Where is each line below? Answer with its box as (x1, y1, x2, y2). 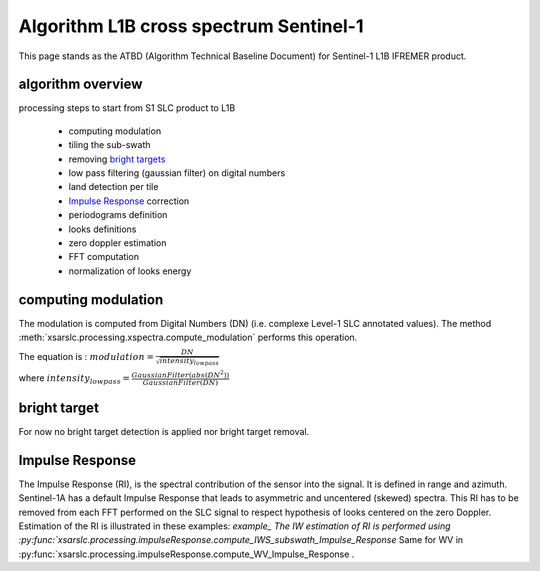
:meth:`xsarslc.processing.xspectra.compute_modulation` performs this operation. (18, 331, 358, 344)
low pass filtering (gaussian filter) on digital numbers (68, 167, 286, 179)
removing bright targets (68, 153, 166, 165)
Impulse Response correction (68, 195, 190, 207)
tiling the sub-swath (68, 139, 151, 151)
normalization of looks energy (68, 265, 192, 277)
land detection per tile (68, 181, 159, 193)
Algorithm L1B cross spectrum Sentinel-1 (18, 15, 364, 37)
